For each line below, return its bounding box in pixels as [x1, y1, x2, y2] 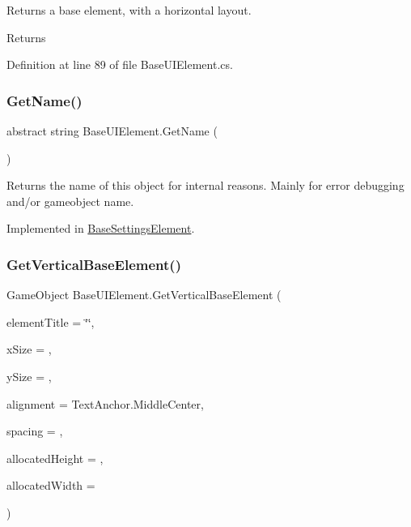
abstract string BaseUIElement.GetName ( [6, 122, 218, 139]
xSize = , [6, 341, 52, 358]
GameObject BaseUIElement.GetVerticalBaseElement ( [6, 286, 282, 303]
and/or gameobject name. [6, 192, 134, 209]
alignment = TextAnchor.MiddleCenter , [6, 395, 204, 412]
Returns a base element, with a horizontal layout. [6, 2, 252, 18]
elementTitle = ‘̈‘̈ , [6, 313, 95, 330]
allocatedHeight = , [6, 449, 104, 466]
